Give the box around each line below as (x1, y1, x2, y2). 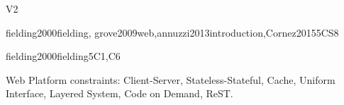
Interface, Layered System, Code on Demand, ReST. (6, 86, 233, 101)
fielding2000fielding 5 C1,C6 (6, 49, 121, 63)
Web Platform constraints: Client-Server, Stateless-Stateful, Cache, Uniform (6, 72, 335, 87)
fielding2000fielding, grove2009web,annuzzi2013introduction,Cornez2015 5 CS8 (6, 25, 339, 39)
